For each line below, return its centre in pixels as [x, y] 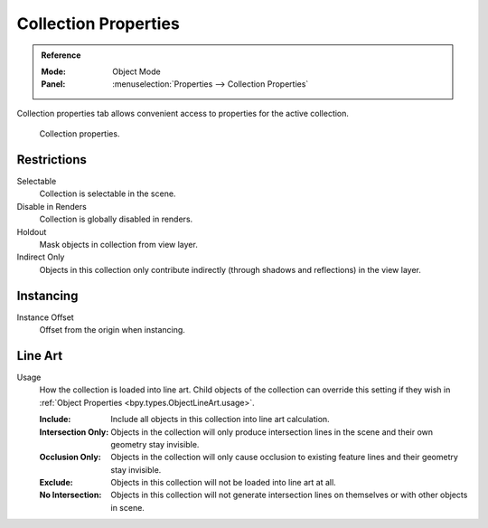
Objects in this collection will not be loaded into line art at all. [223, 483]
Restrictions [52, 160]
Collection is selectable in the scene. [108, 193]
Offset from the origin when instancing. [112, 330]
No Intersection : [70, 495]
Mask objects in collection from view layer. [118, 244]
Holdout [32, 231]
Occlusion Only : [70, 457]
